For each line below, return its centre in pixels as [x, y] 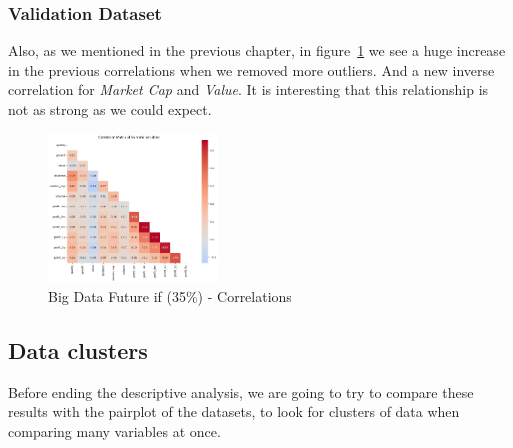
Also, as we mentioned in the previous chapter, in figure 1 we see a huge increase [257, 50]
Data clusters [78, 349]
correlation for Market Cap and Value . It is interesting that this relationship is [248, 89]
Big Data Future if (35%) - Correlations [170, 295]
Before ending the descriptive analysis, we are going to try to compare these [241, 391]
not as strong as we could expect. [110, 109]
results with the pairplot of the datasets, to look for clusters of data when [234, 411]
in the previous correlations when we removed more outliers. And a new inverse [251, 69]
